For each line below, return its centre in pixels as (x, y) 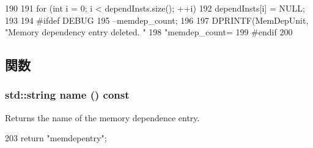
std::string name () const (67, 95)
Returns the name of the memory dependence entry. (102, 117)
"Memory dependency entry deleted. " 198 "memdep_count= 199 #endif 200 (149, 32)
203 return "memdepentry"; (56, 138)
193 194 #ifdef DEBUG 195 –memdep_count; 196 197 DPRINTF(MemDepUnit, (157, 20)
